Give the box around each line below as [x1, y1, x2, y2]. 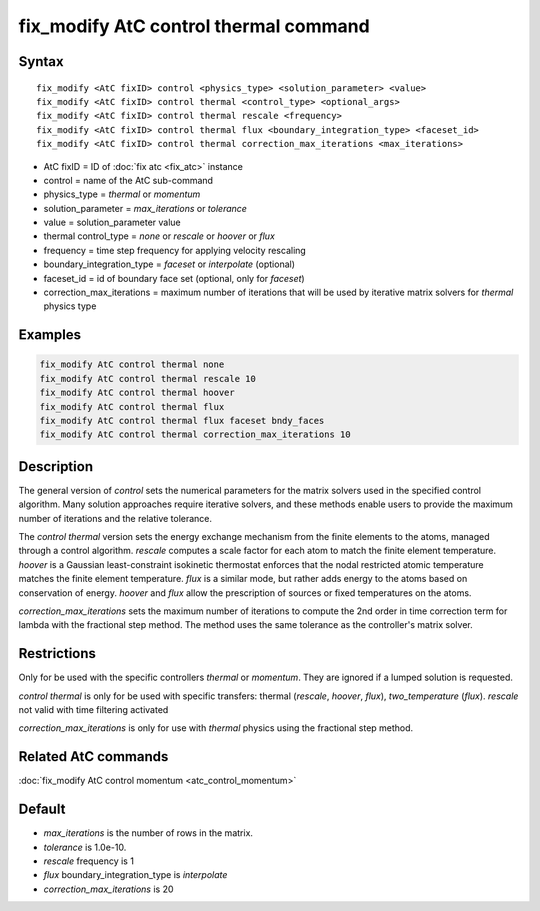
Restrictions [18, 645, 97, 662]
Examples [18, 326, 82, 344]
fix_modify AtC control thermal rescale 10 [39, 373, 257, 384]
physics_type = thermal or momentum [43, 188, 201, 200]
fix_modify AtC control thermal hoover [39, 387, 235, 399]
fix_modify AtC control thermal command [18, 15, 370, 37]
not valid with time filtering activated [18, 704, 169, 716]
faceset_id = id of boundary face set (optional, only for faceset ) [43, 272, 305, 284]
